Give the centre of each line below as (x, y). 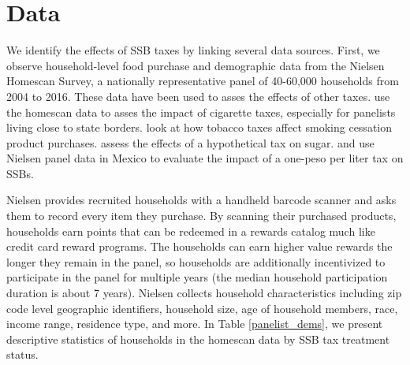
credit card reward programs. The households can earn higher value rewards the (199, 246)
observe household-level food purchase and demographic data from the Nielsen (196, 65)
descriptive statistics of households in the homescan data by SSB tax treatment (198, 339)
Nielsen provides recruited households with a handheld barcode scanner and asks (201, 200)
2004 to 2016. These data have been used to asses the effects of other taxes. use (198, 96)
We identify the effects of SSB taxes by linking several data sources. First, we (193, 50)
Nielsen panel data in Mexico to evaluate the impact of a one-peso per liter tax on (205, 158)
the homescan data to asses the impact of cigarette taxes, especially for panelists (201, 112)
